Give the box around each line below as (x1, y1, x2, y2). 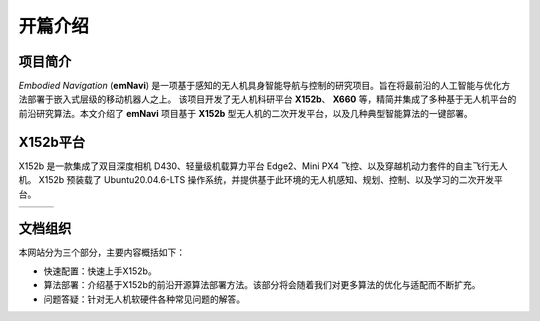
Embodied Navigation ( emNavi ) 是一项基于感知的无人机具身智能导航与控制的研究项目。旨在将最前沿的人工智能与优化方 (18, 80, 511, 92)
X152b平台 (18, 133, 86, 150)
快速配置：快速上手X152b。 (43, 265, 157, 277)
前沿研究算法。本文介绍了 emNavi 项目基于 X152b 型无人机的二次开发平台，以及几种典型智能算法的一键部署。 (18, 107, 474, 119)
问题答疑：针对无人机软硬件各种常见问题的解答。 (43, 293, 245, 305)
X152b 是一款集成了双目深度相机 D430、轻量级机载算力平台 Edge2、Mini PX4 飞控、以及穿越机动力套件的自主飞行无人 (18, 160, 508, 172)
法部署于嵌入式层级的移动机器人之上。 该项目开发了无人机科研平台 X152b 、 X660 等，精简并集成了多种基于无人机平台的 (18, 93, 517, 105)
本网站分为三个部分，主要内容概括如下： (18, 246, 185, 259)
